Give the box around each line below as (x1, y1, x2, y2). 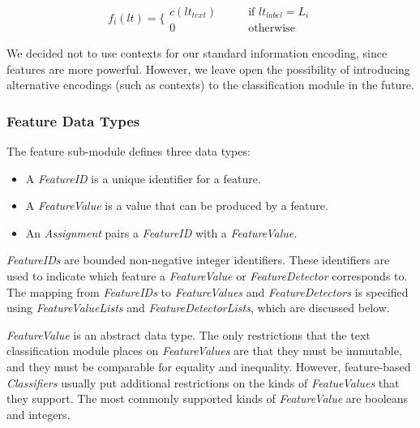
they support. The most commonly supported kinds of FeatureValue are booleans (6, 390, 409, 407)
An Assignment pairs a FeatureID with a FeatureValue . (25, 224, 298, 241)
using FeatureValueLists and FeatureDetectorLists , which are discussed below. (6, 299, 390, 316)
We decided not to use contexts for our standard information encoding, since (6, 45, 388, 62)
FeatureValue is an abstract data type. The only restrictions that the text (6, 326, 371, 343)
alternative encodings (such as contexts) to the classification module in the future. (6, 76, 414, 93)
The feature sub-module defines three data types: (6, 143, 251, 160)
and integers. (6, 405, 71, 422)
